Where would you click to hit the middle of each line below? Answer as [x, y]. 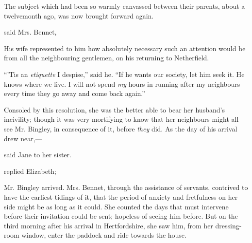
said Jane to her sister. [38, 155]
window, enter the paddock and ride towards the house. [104, 235]
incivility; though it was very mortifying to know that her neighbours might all [121, 119]
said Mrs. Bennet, [30, 32]
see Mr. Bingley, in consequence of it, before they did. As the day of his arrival [121, 128]
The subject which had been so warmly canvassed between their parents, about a [125, 6]
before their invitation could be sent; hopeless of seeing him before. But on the [121, 216]
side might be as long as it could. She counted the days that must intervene [116, 206]
